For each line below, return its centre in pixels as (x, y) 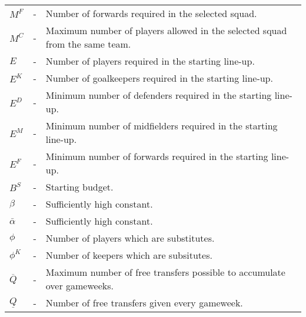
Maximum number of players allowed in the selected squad (166, 30)
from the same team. (88, 44)
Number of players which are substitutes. (130, 238)
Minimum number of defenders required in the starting (159, 95)
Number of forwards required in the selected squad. (151, 13)
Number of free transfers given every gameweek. (144, 303)
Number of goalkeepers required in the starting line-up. (159, 78)
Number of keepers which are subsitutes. (129, 255)
